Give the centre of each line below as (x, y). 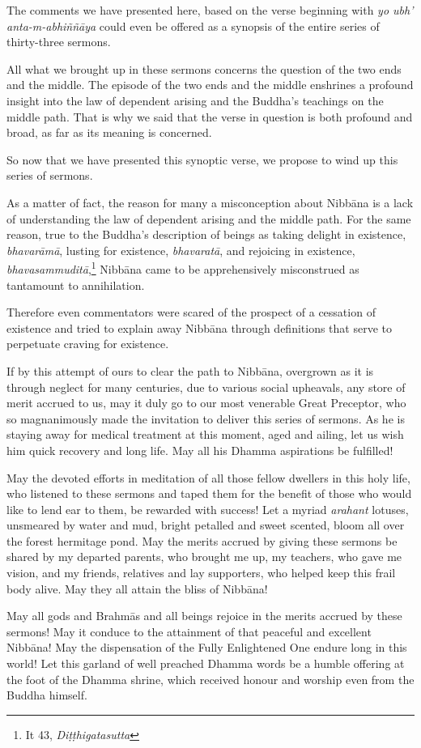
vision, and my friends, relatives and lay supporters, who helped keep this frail (201, 573)
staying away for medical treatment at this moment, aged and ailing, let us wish (205, 434)
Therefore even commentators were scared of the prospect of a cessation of (191, 312)
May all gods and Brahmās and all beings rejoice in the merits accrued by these (204, 616)
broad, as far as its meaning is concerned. (109, 132)
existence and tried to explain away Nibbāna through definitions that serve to (199, 327)
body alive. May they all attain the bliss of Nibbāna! (137, 588)
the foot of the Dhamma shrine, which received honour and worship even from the (210, 679)
